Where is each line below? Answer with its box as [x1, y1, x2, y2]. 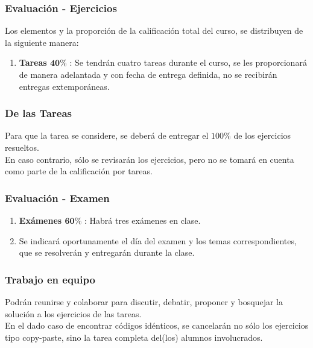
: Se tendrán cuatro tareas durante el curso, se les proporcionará [69, 56, 307, 69]
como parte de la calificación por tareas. [5, 165, 153, 177]
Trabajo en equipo [5, 271, 95, 286]
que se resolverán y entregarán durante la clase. [19, 246, 195, 259]
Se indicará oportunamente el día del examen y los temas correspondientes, [19, 234, 297, 247]
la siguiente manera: [5, 36, 79, 48]
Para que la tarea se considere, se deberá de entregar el [5, 129, 209, 142]
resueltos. [5, 141, 39, 153]
